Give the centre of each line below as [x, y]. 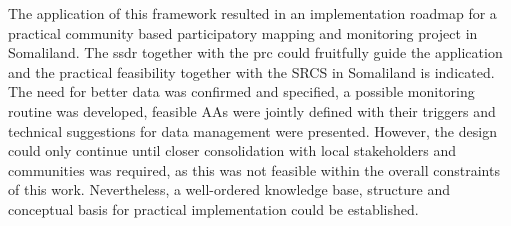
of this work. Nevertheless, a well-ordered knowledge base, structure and [229, 189]
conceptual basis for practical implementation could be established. [213, 208]
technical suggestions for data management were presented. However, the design [252, 130]
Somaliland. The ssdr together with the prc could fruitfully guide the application [255, 52]
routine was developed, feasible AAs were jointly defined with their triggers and [252, 110]
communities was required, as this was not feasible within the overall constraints [254, 169]
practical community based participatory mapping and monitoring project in [243, 32]
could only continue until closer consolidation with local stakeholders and [232, 150]
